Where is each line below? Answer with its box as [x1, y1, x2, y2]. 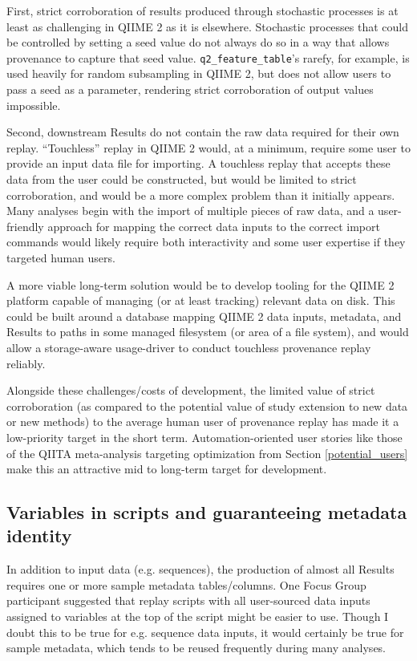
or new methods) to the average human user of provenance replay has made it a [6, 413, 399, 430]
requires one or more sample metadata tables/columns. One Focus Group [6, 576, 366, 593]
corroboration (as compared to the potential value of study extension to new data [6, 397, 408, 414]
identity [6, 523, 72, 548]
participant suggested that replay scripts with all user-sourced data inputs [6, 592, 370, 609]
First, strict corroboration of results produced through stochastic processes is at [6, 2, 399, 18]
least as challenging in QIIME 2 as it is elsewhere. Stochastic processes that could [6, 18, 409, 34]
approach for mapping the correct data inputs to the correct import [47, 217, 380, 234]
